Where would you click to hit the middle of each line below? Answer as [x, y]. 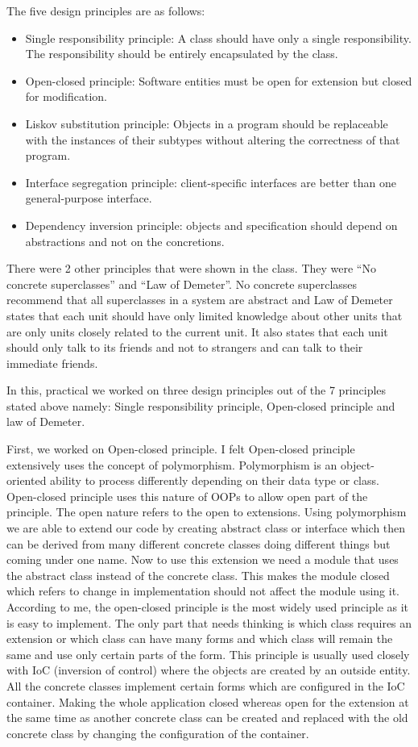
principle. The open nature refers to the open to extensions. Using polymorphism [207, 512]
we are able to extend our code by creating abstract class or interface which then [206, 528]
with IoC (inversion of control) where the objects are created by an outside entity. [209, 670]
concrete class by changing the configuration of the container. [158, 733]
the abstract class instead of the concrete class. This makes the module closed [198, 575]
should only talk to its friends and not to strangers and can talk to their [185, 347]
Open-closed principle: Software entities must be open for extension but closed [219, 80]
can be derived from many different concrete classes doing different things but [199, 543]
